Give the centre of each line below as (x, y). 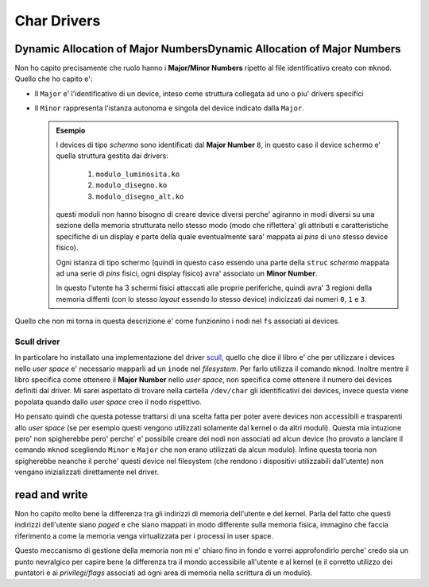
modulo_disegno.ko (131, 185)
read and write (51, 494)
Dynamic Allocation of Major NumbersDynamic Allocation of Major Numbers (208, 49)
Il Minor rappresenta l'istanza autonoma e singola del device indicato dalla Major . (170, 108)
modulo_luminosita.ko (138, 174)
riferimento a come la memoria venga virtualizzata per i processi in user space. (144, 535)
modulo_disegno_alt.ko (140, 196)
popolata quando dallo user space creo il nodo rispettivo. (108, 402)
